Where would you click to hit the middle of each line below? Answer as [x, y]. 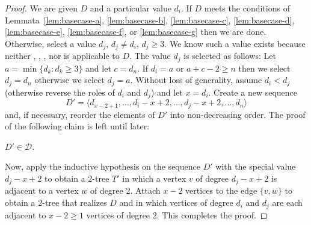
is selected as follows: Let [230, 56]
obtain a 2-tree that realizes [56, 202]
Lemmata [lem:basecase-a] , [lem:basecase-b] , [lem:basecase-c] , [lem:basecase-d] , [150, 20]
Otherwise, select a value [51, 43]
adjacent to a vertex [42, 190]
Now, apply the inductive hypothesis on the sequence [103, 166]
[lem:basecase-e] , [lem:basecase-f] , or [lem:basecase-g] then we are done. [136, 32]
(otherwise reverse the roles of [60, 92]
